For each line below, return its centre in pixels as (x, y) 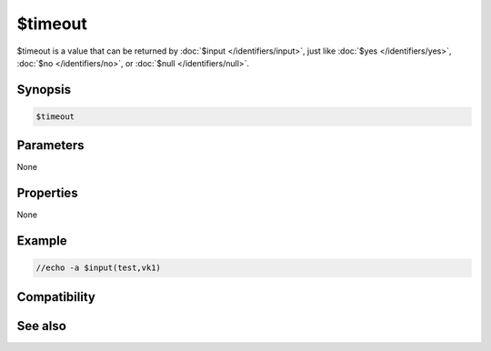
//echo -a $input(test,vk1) (98, 268)
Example (42, 241)
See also (42, 326)
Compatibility (56, 297)
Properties (47, 193)
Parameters (50, 145)
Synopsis (44, 90)
